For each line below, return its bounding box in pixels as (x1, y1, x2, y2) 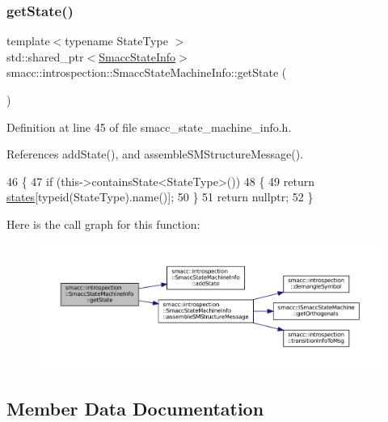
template (6, 32, 50, 49)
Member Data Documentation (6, 395, 264, 420)
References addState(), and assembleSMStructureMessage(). (6, 146, 304, 162)
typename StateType (65, 32, 168, 49)
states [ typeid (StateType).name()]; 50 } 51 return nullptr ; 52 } (6, 188, 314, 205)
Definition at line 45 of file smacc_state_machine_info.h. (6, 118, 292, 135)
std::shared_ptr (6, 48, 84, 65)
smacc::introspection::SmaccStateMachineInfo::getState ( (6, 64, 287, 81)
